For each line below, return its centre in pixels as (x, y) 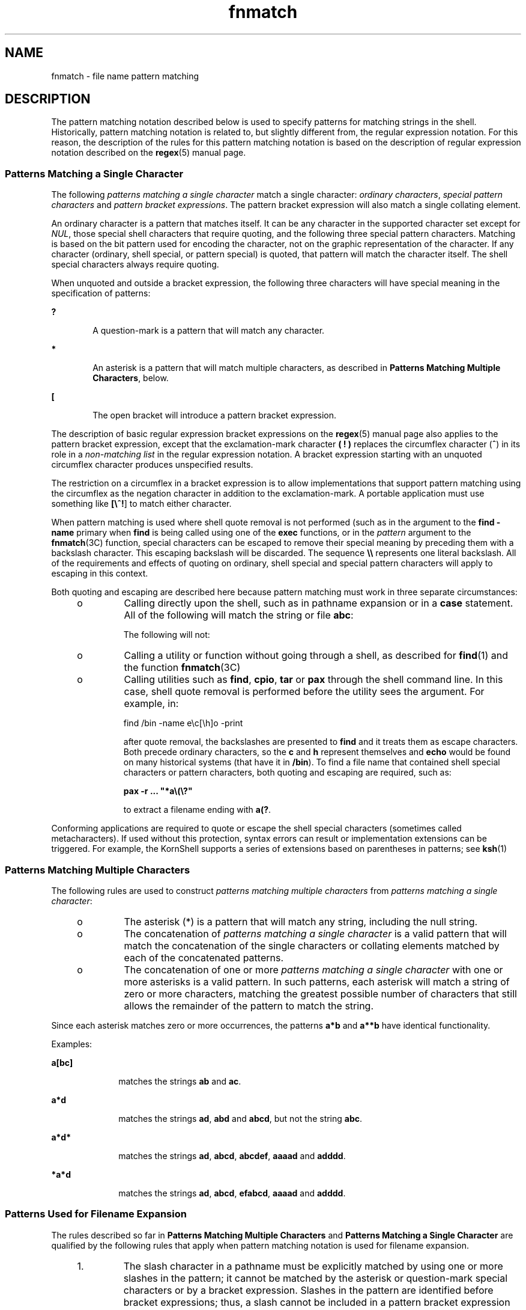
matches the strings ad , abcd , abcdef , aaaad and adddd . (232, 1155)
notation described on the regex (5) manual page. (149, 153)
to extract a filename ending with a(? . (197, 810)
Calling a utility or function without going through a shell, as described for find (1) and (316, 656)
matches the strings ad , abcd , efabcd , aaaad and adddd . (232, 1193)
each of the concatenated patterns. (204, 957)
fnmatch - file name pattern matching (125, 76)
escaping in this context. (100, 574)
